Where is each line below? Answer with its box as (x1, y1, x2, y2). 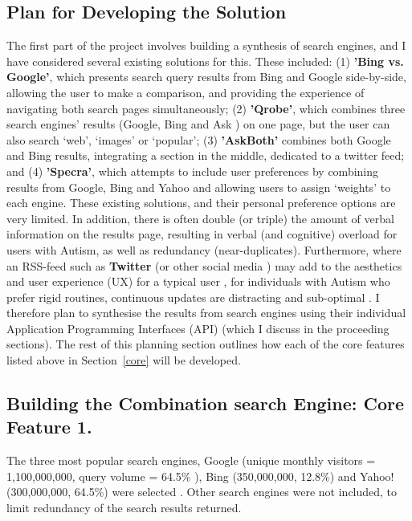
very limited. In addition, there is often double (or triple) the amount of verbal (6, 210, 394, 226)
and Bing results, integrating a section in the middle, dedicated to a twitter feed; (6, 147, 405, 164)
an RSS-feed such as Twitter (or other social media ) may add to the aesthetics (6, 257, 402, 274)
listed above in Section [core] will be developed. (6, 352, 241, 368)
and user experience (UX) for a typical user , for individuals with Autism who (6, 273, 390, 290)
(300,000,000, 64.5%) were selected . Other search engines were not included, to (6, 483, 398, 500)
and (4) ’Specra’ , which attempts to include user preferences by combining (6, 162, 379, 179)
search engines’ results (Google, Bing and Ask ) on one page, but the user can (6, 116, 390, 132)
